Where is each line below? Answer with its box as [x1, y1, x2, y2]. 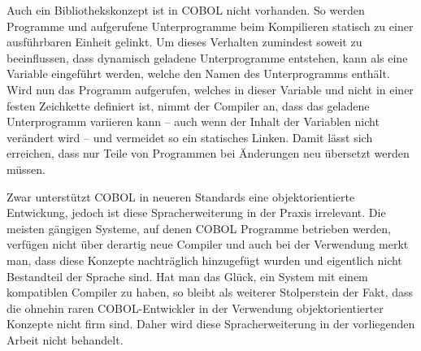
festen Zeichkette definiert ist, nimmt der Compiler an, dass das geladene [7, 97, 370, 114]
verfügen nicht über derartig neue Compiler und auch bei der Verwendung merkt [7, 236, 409, 253]
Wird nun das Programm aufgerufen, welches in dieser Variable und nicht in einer [7, 80, 414, 97]
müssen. [7, 160, 46, 177]
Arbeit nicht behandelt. [7, 331, 124, 348]
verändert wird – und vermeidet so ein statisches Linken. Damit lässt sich [7, 128, 373, 145]
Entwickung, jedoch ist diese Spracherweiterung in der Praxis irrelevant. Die [7, 204, 386, 221]
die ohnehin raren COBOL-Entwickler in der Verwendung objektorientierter [7, 299, 384, 316]
